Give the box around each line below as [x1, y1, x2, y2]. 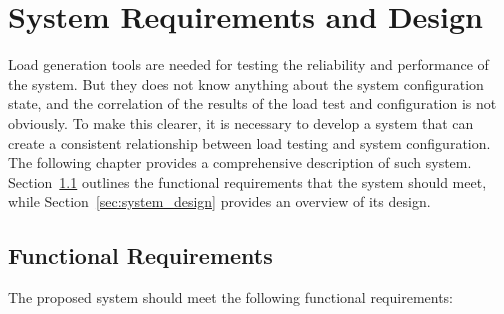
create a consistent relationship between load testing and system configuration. [8, 132, 491, 153]
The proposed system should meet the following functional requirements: [8, 287, 454, 308]
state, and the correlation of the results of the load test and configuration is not [8, 93, 497, 114]
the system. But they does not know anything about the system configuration [8, 73, 484, 94]
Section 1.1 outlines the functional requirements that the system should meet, [8, 171, 487, 192]
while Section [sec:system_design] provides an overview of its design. [8, 191, 431, 212]
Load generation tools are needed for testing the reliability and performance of [8, 54, 489, 75]
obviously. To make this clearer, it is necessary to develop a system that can [8, 112, 474, 133]
